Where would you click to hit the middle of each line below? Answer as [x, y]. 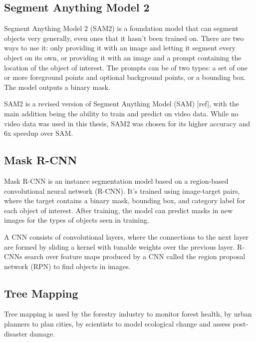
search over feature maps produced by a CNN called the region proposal [135, 256]
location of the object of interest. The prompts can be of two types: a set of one [126, 67]
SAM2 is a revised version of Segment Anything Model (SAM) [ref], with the [122, 104]
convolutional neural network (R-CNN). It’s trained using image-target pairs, [122, 190]
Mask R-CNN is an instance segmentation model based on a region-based [116, 180]
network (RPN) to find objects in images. [67, 266]
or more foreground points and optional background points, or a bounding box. [125, 77]
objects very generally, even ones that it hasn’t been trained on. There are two [124, 38]
